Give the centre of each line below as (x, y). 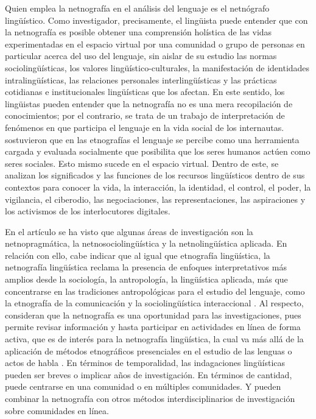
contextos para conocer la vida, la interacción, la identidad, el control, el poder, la (158, 187)
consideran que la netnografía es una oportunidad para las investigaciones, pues (153, 315)
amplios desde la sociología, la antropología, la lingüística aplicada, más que (146, 279)
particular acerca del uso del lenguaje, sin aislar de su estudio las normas (141, 56)
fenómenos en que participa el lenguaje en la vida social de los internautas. (145, 127)
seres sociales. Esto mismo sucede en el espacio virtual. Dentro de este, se (142, 163)
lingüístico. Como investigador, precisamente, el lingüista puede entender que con (156, 20)
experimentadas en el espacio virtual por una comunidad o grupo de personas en (155, 44)
